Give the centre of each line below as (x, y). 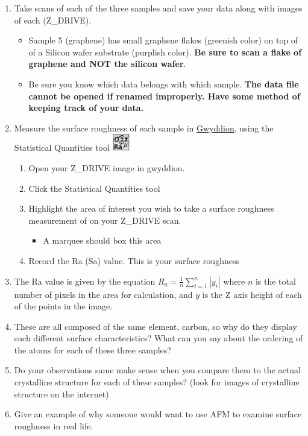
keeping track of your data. (86, 108)
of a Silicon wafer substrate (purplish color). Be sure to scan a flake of (165, 52)
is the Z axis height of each (252, 294)
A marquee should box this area (102, 240)
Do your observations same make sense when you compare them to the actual (157, 370)
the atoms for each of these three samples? (93, 349)
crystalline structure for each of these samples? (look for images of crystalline (157, 382)
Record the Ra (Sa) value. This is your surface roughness (134, 260)
